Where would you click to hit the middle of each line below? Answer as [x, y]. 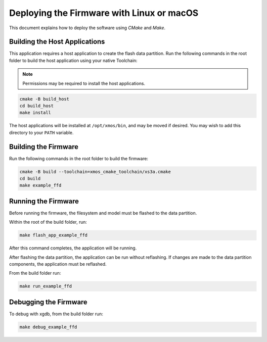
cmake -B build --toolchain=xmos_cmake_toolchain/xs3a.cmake [95, 171]
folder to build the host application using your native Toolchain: [73, 60]
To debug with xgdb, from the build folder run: [56, 314]
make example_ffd [41, 185]
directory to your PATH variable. [41, 132]
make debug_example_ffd [48, 327]
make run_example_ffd [46, 286]
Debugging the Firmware [48, 302]
